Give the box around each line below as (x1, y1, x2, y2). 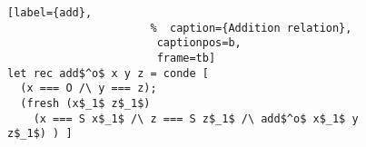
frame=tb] (156, 51, 216, 64)
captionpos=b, (156, 36, 242, 50)
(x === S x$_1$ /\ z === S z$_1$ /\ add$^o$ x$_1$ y (33, 112, 359, 125)
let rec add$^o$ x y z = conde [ (7, 66, 209, 80)
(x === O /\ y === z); (20, 82, 157, 95)
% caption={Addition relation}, (150, 21, 352, 34)
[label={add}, (7, 6, 93, 19)
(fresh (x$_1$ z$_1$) (20, 96, 151, 110)
